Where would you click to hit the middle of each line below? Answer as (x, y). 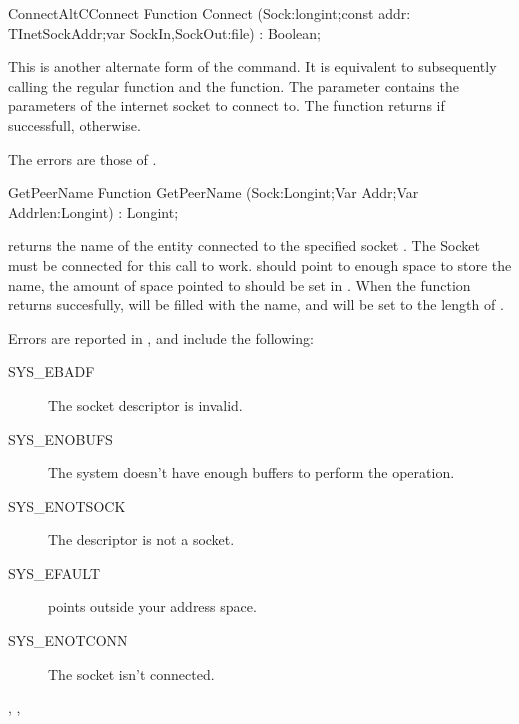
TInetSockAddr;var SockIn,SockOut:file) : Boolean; (164, 32)
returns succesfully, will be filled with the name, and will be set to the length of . (256, 304)
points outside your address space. (152, 606)
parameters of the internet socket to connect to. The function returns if (226, 105)
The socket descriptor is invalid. (145, 404)
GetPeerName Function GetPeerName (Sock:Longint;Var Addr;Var (213, 192)
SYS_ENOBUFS (60, 438)
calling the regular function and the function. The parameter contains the (233, 85)
